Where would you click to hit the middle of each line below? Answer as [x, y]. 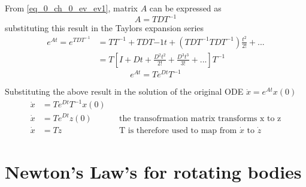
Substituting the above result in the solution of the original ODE [124, 91]
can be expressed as [185, 8]
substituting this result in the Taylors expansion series [104, 28]
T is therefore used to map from [178, 130]
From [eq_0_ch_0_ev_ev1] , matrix [71, 8]
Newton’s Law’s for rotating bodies [153, 171]
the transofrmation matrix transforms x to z [200, 118]
